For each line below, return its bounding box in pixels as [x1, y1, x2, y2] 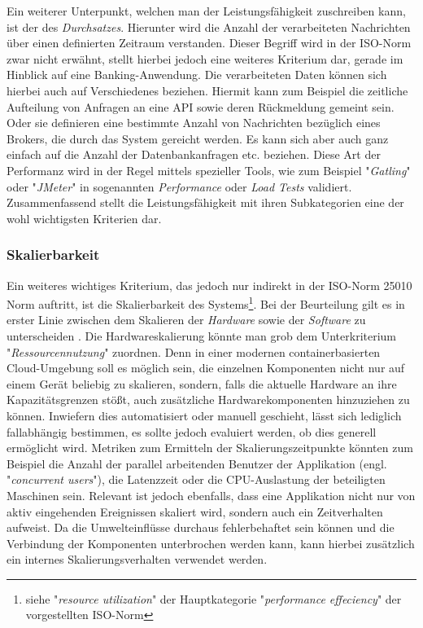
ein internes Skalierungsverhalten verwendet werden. [7, 551, 268, 568]
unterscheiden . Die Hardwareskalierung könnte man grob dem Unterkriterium [7, 327, 397, 344]
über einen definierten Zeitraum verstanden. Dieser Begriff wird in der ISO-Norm [7, 34, 412, 51]
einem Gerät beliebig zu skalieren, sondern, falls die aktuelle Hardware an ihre [7, 375, 397, 392]
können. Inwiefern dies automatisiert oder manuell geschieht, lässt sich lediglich [7, 406, 402, 424]
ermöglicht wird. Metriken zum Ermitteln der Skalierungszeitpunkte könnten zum [7, 439, 413, 456]
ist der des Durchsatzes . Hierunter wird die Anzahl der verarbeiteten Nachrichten [7, 18, 411, 35]
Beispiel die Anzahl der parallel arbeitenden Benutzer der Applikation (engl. [7, 455, 387, 472]
